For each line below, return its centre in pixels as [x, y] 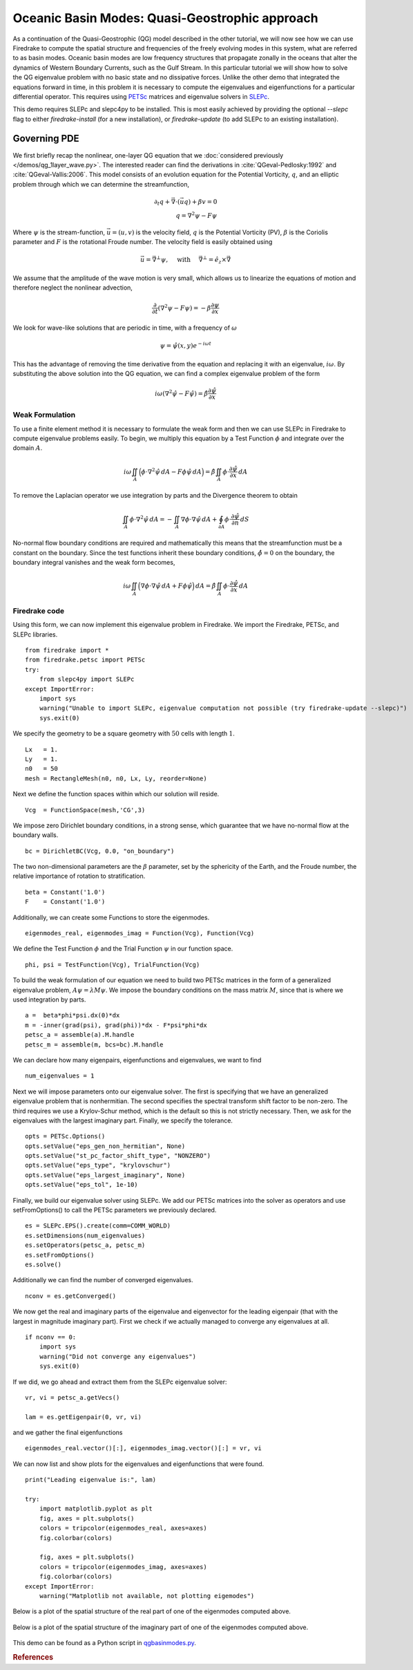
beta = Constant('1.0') [65, 892]
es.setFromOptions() [60, 1255]
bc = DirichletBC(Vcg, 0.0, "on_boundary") [100, 851]
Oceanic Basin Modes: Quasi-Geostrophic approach [165, 18]
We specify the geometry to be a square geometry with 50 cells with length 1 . [124, 733]
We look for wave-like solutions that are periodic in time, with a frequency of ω [125, 328]
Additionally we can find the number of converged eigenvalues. [103, 1280]
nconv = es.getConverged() [71, 1296]
